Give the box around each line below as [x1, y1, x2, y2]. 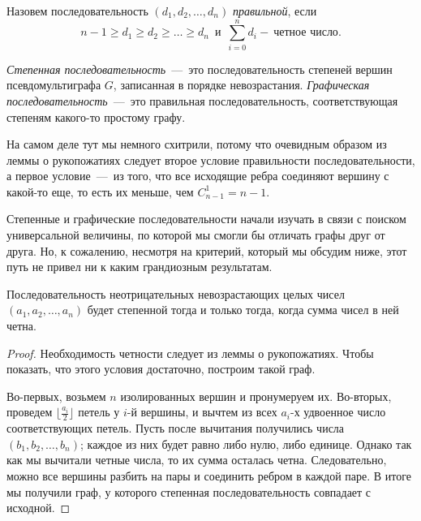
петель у [78, 403, 120, 420]
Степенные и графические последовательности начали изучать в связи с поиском [6, 210, 406, 227]
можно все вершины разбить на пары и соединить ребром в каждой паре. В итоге [6, 467, 411, 484]
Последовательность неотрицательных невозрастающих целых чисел [6, 285, 345, 302]
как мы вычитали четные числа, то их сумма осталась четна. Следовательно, [6, 451, 387, 468]
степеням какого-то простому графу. [6, 108, 186, 125]
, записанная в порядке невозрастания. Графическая [113, 76, 370, 93]
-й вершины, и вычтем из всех [127, 403, 277, 420]
